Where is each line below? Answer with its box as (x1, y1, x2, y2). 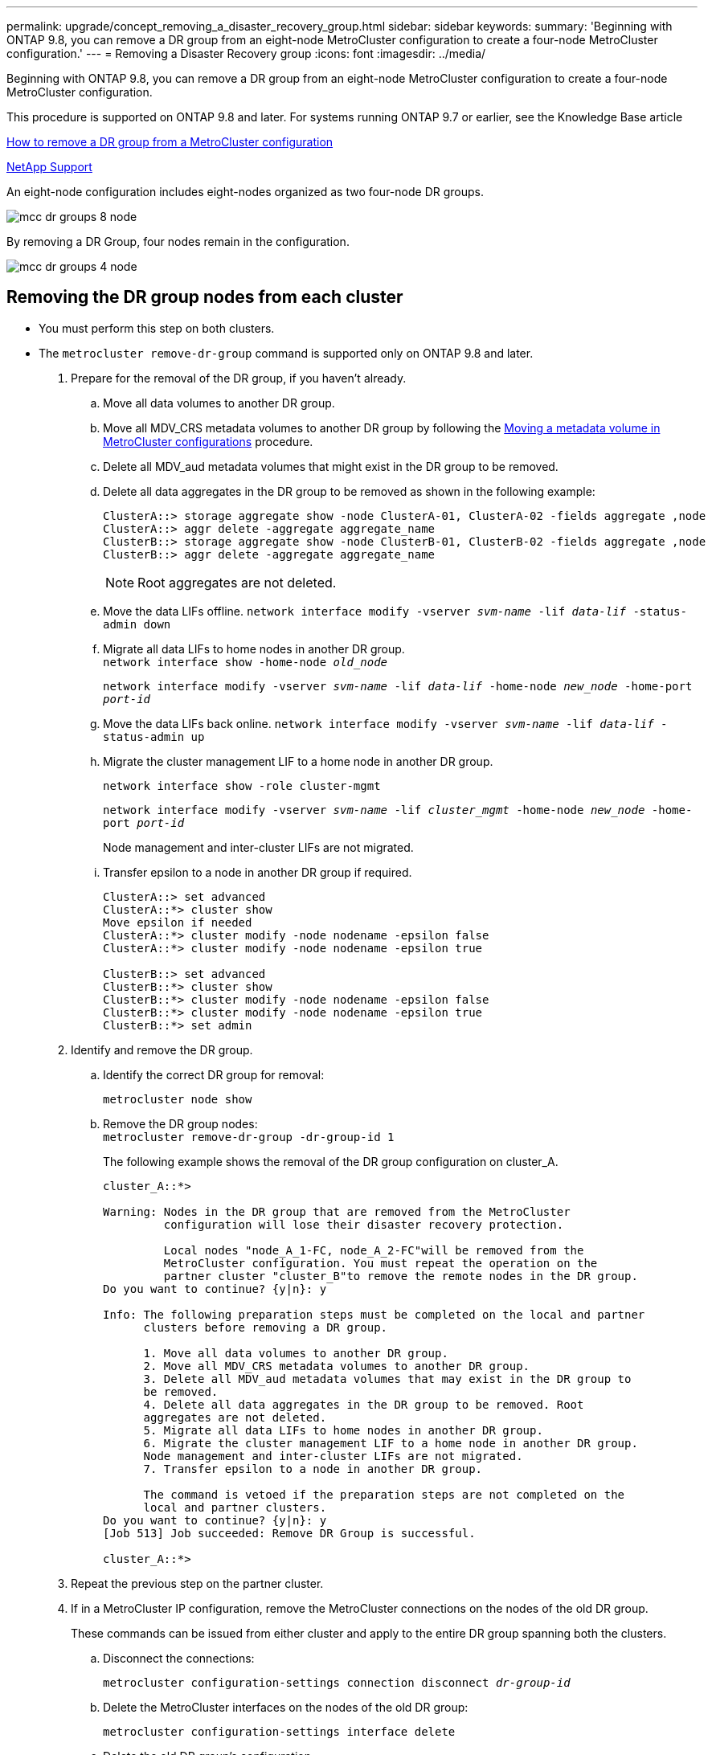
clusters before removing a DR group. (143, 1320, 388, 1334)
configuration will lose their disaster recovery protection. (163, 1217, 564, 1231)
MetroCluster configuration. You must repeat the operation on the (163, 1256, 598, 1270)
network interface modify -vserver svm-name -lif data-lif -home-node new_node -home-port (103, 679, 693, 693)
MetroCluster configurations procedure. (103, 434, 313, 448)
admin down (103, 617, 171, 631)
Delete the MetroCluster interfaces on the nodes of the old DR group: (103, 1700, 469, 1714)
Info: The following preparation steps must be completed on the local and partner (103, 1307, 645, 1321)
